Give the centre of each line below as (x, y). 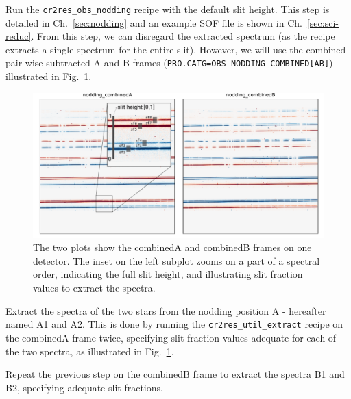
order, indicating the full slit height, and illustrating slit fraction (168, 274)
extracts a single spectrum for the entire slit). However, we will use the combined (176, 49)
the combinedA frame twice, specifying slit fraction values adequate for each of (171, 337)
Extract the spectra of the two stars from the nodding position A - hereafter (166, 310)
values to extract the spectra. (94, 288)
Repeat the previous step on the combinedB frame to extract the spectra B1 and (175, 374)
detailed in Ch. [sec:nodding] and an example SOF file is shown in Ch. (154, 22)
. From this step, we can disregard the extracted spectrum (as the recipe (183, 36)
